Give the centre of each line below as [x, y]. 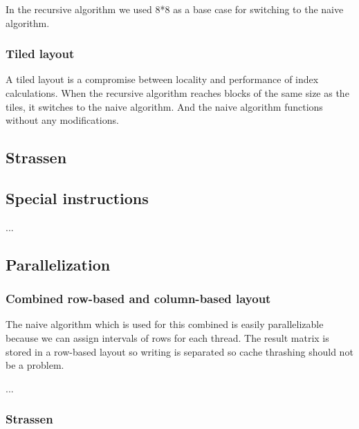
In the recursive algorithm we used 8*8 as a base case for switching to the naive [175, 9]
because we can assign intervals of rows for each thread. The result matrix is [167, 337]
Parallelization [58, 264]
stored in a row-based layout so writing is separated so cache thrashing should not [179, 351]
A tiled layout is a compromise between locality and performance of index [162, 79]
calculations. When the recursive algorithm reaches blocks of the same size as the [177, 93]
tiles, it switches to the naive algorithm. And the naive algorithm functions [164, 106]
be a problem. [35, 365]
